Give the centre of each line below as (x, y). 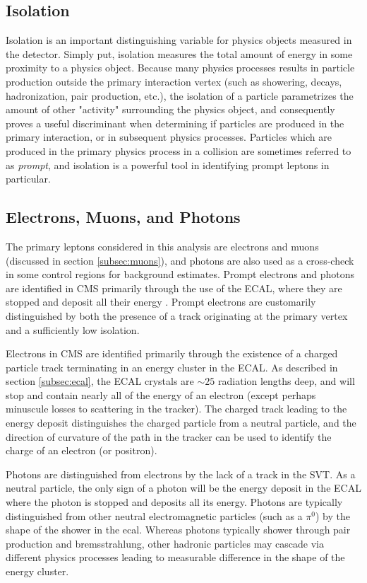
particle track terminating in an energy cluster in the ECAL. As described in (172, 367)
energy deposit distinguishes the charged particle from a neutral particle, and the (181, 423)
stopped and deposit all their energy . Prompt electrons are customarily (161, 302)
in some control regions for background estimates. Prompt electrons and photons (180, 274)
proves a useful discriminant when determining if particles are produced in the (175, 123)
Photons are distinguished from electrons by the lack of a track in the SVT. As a (181, 474)
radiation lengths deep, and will (286, 381)
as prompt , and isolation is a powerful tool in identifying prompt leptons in (168, 164)
